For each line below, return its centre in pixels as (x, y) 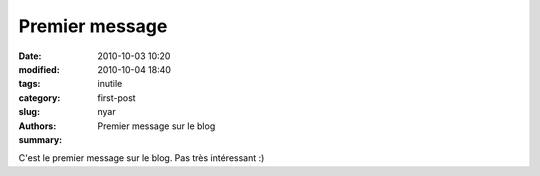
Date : (30, 56)
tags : (29, 84)
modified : (39, 69)
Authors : (37, 126)
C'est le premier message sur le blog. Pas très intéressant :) (141, 158)
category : (39, 97)
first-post (116, 97)
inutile (110, 84)
